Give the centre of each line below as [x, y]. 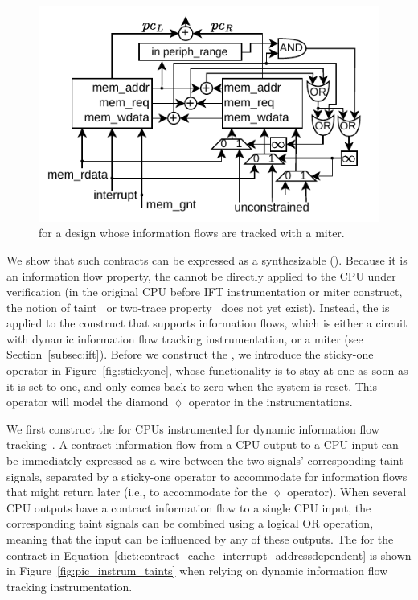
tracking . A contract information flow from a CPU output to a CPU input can [203, 444]
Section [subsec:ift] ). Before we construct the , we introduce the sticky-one [190, 354]
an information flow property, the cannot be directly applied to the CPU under [201, 275]
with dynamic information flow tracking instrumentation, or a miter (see [185, 338]
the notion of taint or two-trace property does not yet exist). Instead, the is [198, 307]
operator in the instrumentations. [270, 402]
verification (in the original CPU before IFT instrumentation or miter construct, [205, 292]
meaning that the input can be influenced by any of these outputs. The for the [200, 539]
